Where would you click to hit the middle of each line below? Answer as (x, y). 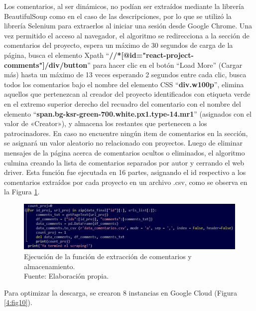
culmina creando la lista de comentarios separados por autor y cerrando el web (124, 162)
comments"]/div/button (46, 65)
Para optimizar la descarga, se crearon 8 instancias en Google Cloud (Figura (121, 292)
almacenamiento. (50, 266)
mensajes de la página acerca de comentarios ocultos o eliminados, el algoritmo (125, 152)
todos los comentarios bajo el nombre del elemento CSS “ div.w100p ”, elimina (124, 84)
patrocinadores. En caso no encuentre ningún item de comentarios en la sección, (126, 133)
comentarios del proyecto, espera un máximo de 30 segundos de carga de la (119, 45)
